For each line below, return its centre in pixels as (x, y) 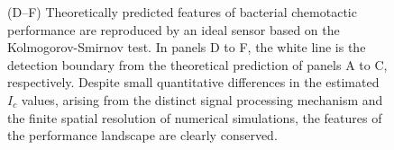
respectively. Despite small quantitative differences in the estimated (193, 82)
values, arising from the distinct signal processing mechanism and (202, 99)
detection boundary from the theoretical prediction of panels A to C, (197, 64)
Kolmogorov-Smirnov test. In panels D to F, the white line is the (187, 47)
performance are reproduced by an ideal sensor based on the (174, 29)
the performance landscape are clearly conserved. (142, 135)
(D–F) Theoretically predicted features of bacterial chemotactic (182, 12)
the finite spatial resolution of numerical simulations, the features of (195, 117)
